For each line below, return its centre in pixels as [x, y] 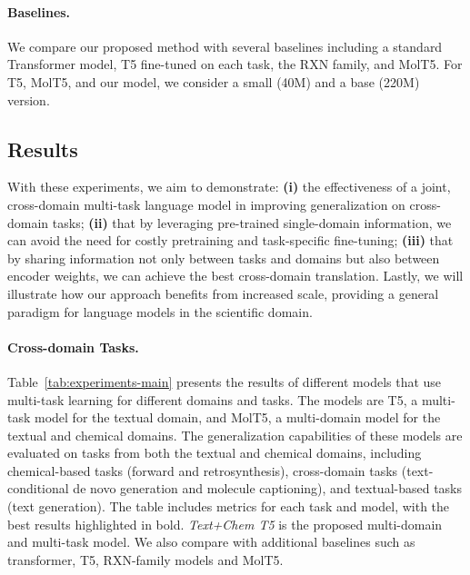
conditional [38, 488]
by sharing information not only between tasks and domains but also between [224, 258]
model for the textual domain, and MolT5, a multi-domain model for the [238, 417]
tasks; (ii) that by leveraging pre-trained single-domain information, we [252, 222]
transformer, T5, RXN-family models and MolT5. [145, 559]
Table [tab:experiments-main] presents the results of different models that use [225, 381]
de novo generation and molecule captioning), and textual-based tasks [268, 488]
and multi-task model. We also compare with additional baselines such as [211, 542]
